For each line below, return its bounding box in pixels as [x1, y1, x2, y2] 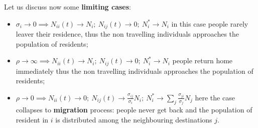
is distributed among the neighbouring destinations [55, 114, 212, 124]
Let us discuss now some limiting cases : [4, 2, 132, 12]
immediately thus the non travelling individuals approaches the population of [16, 65, 253, 76]
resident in [16, 114, 49, 124]
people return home [172, 55, 233, 66]
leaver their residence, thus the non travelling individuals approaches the [16, 29, 239, 39]
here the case [195, 92, 235, 102]
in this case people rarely [171, 18, 248, 29]
